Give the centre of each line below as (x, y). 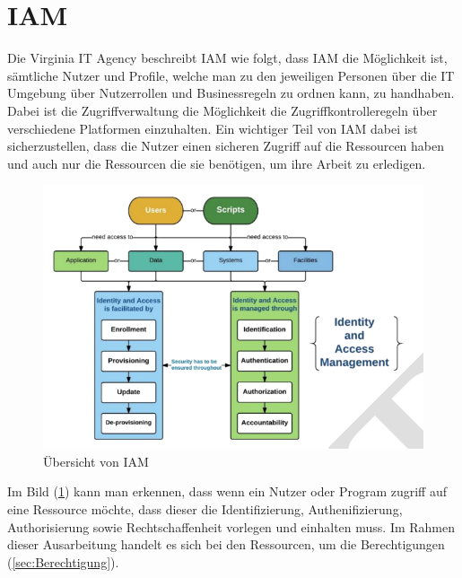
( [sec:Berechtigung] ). (63, 561)
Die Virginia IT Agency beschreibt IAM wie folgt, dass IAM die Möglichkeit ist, (227, 58)
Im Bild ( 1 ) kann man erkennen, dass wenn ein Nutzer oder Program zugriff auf (227, 491)
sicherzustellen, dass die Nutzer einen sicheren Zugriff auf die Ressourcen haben (226, 146)
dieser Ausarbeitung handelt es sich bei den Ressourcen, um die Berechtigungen (226, 544)
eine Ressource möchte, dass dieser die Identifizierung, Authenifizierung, (205, 509)
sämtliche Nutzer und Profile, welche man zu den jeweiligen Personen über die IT (231, 75)
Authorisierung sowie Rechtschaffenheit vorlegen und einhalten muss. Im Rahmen (231, 526)
